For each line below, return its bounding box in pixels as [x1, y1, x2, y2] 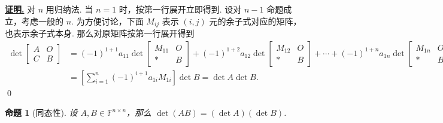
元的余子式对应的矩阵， [209, 14, 302, 27]
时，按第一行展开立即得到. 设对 [119, 3, 242, 15]
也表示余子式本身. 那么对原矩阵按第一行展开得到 [5, 27, 195, 39]
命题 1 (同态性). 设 [5, 106, 78, 119]
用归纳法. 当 [45, 3, 93, 15]
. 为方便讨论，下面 [71, 14, 144, 27]
